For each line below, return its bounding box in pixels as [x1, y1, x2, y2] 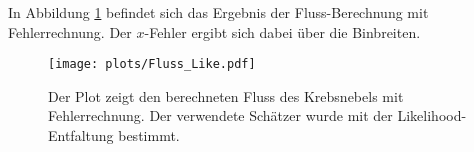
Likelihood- [397, 105, 467, 126]
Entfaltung [48, 125, 114, 146]
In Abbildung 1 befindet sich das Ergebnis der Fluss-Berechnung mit [8, 2, 429, 22]
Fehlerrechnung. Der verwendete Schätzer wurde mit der [48, 105, 393, 126]
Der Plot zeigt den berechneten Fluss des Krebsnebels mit [48, 85, 404, 106]
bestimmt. [118, 125, 180, 146]
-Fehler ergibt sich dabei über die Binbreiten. [144, 21, 421, 42]
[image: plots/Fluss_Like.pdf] [48, 57, 256, 72]
